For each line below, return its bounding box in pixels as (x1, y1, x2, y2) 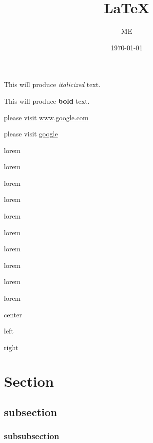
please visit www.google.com (4, 112, 89, 122)
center (4, 309, 22, 319)
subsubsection (4, 430, 59, 442)
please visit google (4, 129, 58, 139)
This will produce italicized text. (4, 79, 101, 89)
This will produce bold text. (4, 95, 90, 106)
